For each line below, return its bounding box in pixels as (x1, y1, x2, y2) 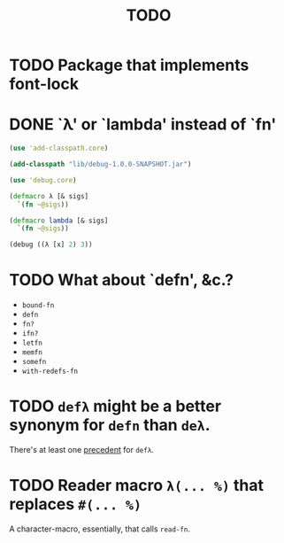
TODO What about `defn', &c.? (9, 270, 234, 291)
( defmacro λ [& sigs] (9, 191, 89, 200)
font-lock (9, 74, 80, 94)
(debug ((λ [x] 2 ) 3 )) (9, 240, 93, 249)
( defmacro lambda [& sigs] (9, 216, 109, 225)
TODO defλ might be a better (9, 396, 222, 416)
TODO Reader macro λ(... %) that (9, 476, 264, 496)
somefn (21, 358, 47, 367)
